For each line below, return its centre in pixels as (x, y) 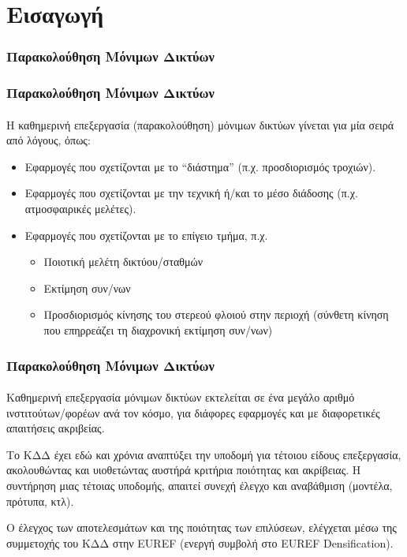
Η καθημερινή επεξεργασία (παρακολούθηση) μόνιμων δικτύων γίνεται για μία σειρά (200, 124)
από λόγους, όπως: (49, 140)
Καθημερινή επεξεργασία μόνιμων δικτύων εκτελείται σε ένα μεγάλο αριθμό (181, 397)
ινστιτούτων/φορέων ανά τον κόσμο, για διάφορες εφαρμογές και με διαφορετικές (193, 412)
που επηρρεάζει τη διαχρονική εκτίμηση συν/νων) (158, 330)
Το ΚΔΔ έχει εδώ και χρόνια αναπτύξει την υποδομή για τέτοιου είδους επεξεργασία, (204, 454)
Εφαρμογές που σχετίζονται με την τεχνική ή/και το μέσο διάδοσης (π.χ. (191, 193)
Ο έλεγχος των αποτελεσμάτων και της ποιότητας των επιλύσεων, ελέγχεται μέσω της (202, 527)
